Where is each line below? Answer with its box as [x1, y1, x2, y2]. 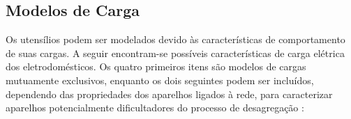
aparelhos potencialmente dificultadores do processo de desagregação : [6, 100, 304, 115]
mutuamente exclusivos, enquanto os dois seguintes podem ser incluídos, [6, 72, 314, 87]
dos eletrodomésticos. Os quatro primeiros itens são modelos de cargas [6, 59, 306, 74]
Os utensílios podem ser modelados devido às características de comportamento [6, 32, 345, 47]
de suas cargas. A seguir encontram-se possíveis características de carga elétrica [6, 45, 345, 60]
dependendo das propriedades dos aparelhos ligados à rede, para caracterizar [6, 86, 333, 101]
